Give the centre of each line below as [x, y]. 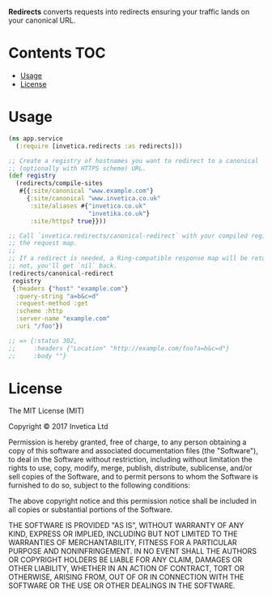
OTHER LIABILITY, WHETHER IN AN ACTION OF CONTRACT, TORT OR [126, 569]
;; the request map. [43, 243]
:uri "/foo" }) [39, 326]
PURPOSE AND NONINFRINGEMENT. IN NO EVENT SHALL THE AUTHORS [133, 552]
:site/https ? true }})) [68, 221]
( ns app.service [36, 138]
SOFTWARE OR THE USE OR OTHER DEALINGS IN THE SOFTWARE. [122, 586]
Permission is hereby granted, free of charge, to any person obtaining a [127, 442]
